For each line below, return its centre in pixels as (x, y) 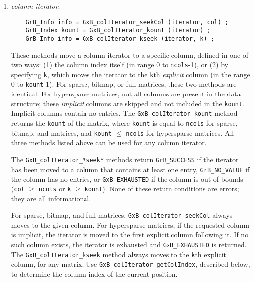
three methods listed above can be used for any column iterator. (109, 142)
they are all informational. (51, 198)
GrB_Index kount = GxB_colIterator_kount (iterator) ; (118, 31)
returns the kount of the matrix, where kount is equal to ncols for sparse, (124, 123)
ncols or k (55, 188)
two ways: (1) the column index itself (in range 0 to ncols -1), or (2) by (120, 64)
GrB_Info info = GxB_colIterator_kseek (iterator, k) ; (120, 39)
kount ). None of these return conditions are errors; (162, 188)
